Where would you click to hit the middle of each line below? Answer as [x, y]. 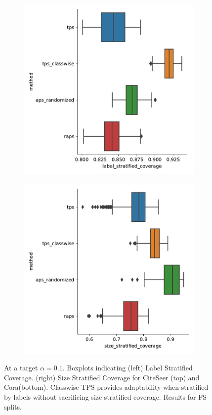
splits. [13, 406]
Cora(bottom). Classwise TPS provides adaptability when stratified [106, 387]
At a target [21, 368]
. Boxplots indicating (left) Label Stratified [127, 368]
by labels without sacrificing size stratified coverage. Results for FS [106, 396]
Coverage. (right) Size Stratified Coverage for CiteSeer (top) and [102, 377]
